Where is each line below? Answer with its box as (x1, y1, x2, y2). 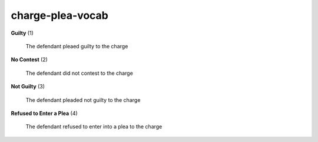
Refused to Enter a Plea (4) (11, 110, 78, 117)
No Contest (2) (11, 56, 48, 63)
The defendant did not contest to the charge (25, 70, 134, 77)
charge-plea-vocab (11, 9, 109, 22)
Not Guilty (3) (11, 83, 45, 90)
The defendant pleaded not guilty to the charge (25, 96, 141, 103)
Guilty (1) (11, 29, 34, 37)
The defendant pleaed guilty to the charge (25, 42, 128, 49)
